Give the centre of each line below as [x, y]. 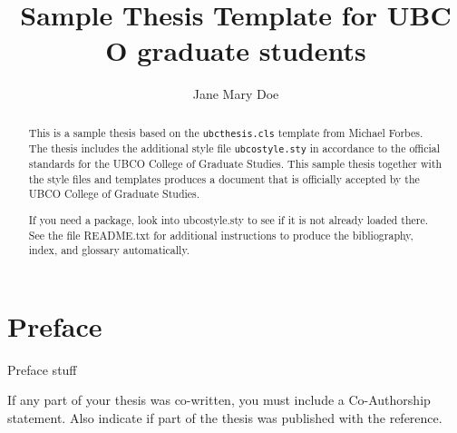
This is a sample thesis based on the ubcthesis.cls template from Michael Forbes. [226, 132]
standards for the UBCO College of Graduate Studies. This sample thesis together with [235, 163]
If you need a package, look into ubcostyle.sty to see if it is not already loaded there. [228, 219]
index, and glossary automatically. [109, 250]
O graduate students [236, 50]
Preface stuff [42, 369]
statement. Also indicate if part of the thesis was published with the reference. [225, 417]
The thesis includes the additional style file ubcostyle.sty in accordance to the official [234, 148]
